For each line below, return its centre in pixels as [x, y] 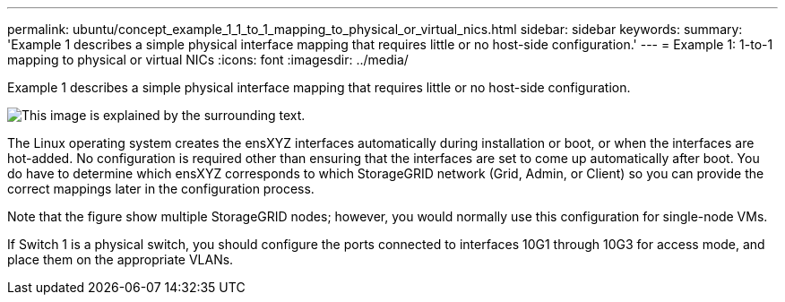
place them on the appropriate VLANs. [121, 259]
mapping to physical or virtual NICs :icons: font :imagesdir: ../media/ [208, 60]
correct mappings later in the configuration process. [161, 189]
